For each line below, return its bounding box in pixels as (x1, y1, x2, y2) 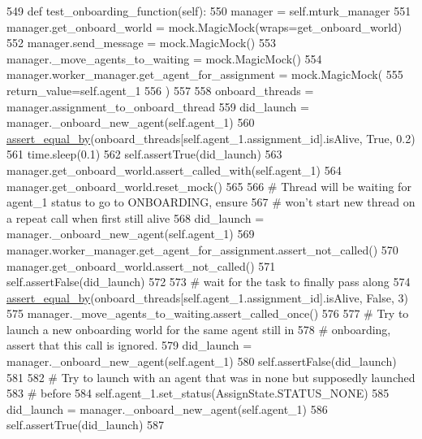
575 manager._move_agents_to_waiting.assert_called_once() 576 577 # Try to (6, 305, 409, 322)
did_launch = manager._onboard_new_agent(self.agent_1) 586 (6, 400, 328, 417)
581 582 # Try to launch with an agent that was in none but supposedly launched (6, 368, 416, 385)
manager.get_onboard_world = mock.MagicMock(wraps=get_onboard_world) (6, 18, 403, 35)
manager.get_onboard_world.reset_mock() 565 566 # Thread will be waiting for (6, 177, 411, 194)
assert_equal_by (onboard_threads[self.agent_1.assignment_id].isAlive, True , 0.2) (6, 129, 416, 146)
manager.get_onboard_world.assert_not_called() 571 (6, 257, 276, 274)
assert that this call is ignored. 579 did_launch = (6, 337, 252, 354)
